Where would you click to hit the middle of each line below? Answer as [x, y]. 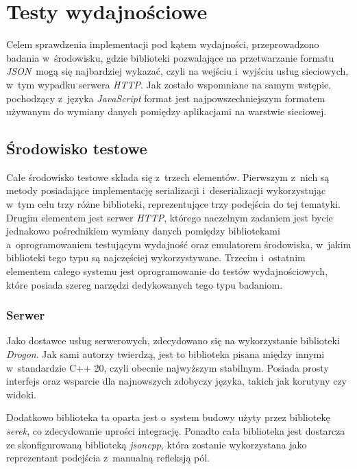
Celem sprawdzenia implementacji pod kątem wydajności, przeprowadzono [163, 44]
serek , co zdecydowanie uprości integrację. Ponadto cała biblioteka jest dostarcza [176, 431]
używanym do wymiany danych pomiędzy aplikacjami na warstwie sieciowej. [167, 111]
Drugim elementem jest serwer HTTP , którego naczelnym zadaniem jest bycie [170, 217]
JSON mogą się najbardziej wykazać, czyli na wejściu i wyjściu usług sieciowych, [177, 71]
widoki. [21, 394]
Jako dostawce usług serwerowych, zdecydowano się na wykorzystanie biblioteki [173, 340]
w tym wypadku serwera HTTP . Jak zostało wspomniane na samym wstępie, [169, 84]
